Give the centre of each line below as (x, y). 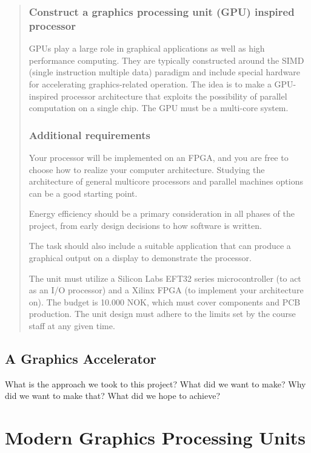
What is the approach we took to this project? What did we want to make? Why (155, 383)
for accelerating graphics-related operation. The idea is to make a (150, 83)
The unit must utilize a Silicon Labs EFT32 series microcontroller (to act (165, 278)
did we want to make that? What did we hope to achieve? (113, 396)
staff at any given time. (72, 326)
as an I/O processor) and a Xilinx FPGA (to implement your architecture (166, 290)
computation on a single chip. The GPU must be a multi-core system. (159, 108)
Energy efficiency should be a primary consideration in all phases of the (162, 213)
